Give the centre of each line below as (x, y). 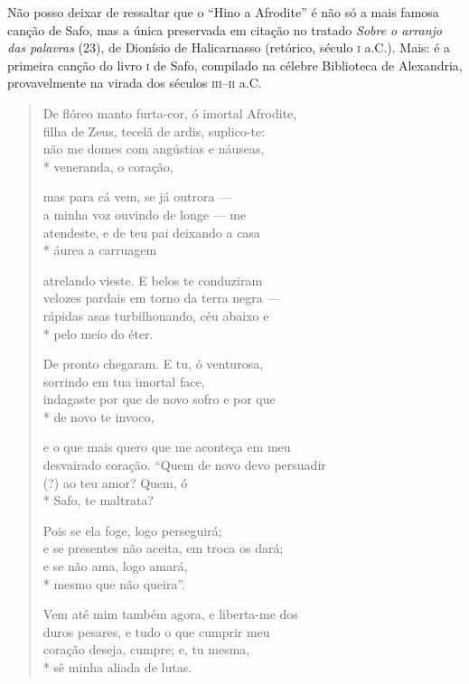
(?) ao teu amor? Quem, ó (115, 482)
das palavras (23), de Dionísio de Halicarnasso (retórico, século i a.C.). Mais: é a (229, 47)
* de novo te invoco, (98, 416)
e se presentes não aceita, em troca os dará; (163, 548)
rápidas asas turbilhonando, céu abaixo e (156, 315)
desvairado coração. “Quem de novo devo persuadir (184, 465)
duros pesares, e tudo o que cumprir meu (156, 631)
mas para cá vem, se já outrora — (137, 197)
